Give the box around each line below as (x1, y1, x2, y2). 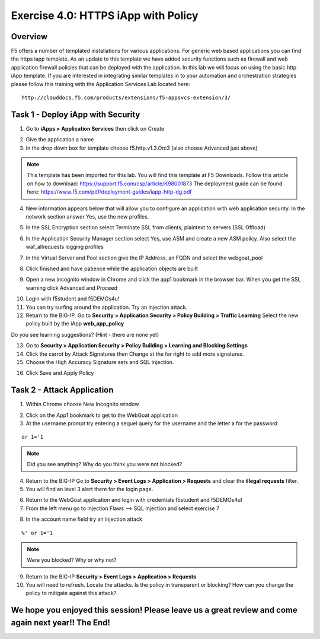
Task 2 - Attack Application (11, 385, 114, 395)
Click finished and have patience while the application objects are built (25, 265, 199, 272)
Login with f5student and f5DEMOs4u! (25, 295, 120, 302)
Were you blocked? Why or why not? (27, 556, 117, 564)
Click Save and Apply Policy (25, 369, 94, 377)
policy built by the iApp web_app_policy (25, 320, 124, 327)
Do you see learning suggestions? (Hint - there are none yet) (11, 331, 159, 338)
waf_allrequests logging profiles (25, 243, 104, 251)
